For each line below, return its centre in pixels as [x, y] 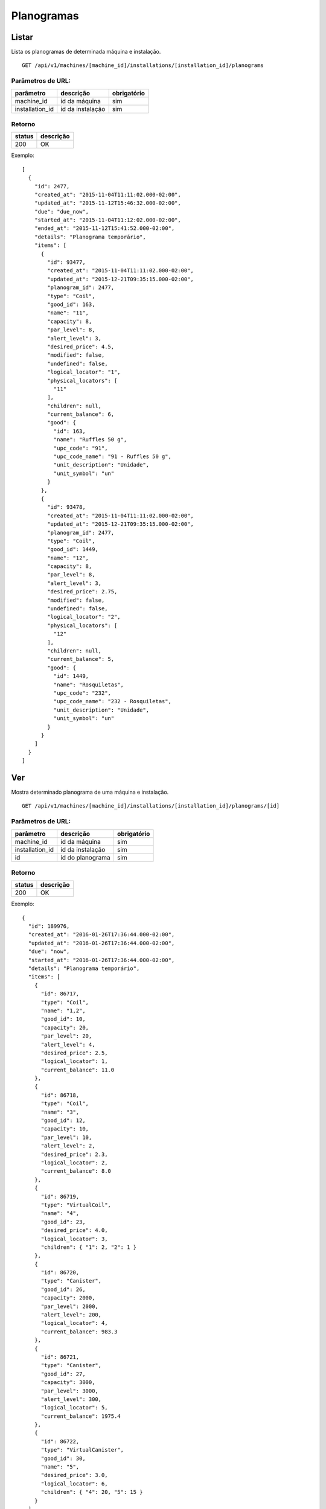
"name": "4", [60, 1214]
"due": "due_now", [62, 212]
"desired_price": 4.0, [74, 1230]
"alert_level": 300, [71, 1399]
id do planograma [86, 857]
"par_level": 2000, [70, 1306]
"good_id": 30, [63, 1458]
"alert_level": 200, [71, 1315]
